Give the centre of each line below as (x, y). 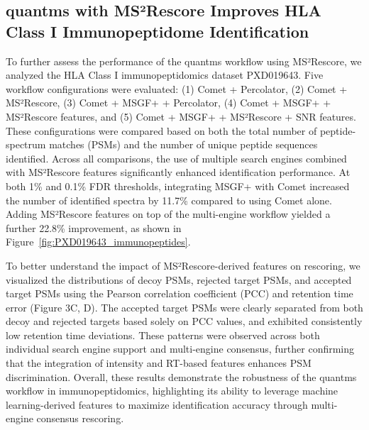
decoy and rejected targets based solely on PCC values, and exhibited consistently (184, 321)
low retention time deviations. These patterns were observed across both (163, 335)
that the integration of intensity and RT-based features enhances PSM (159, 363)
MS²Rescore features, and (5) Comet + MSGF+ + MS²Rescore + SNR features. (181, 116)
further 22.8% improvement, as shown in (94, 227)
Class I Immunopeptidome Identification (158, 31)
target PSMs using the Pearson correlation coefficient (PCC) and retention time (180, 293)
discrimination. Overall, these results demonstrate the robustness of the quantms (181, 376)
